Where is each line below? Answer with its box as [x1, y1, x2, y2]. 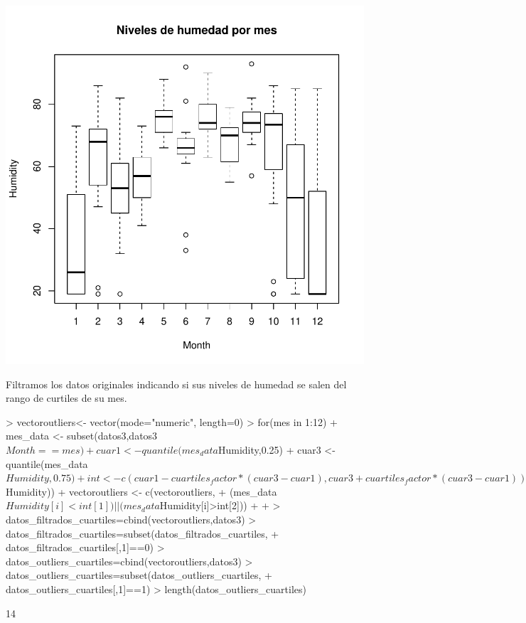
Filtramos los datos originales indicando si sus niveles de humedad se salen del [6, 376, 347, 391]
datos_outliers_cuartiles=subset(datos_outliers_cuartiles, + [6, 568, 272, 582]
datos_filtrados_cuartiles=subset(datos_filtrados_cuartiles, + [6, 526, 279, 541]
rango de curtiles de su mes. [6, 390, 127, 405]
